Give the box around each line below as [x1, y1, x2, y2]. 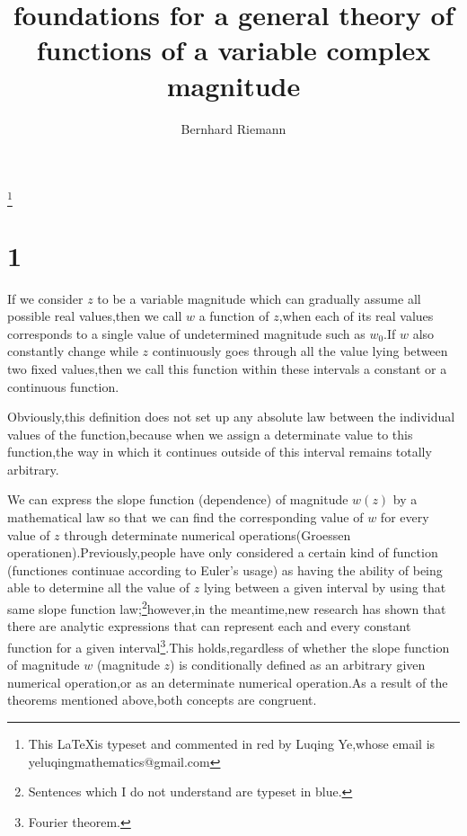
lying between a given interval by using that [203, 578, 446, 597]
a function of [198, 307, 269, 325]
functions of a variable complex [36, 31, 431, 68]
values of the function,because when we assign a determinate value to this [7, 424, 413, 443]
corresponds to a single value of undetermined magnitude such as [7, 324, 366, 342]
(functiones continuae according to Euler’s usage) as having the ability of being [7, 560, 443, 579]
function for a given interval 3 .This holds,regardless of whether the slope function [7, 635, 450, 656]
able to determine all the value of [7, 578, 190, 597]
